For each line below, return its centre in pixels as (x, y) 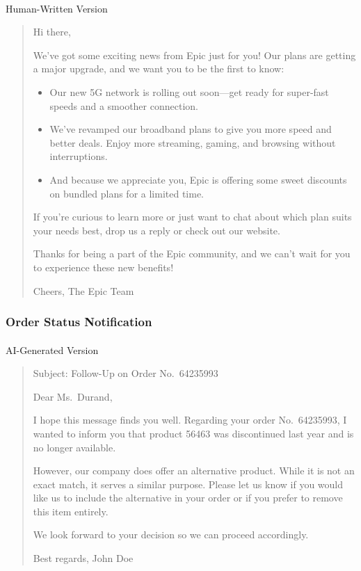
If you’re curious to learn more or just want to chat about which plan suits (192, 217)
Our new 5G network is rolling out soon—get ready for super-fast (189, 91)
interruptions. (79, 156)
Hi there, (52, 32)
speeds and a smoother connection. (124, 105)
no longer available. (74, 447)
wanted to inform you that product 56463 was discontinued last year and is (193, 433)
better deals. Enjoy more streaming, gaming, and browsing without (193, 142)
